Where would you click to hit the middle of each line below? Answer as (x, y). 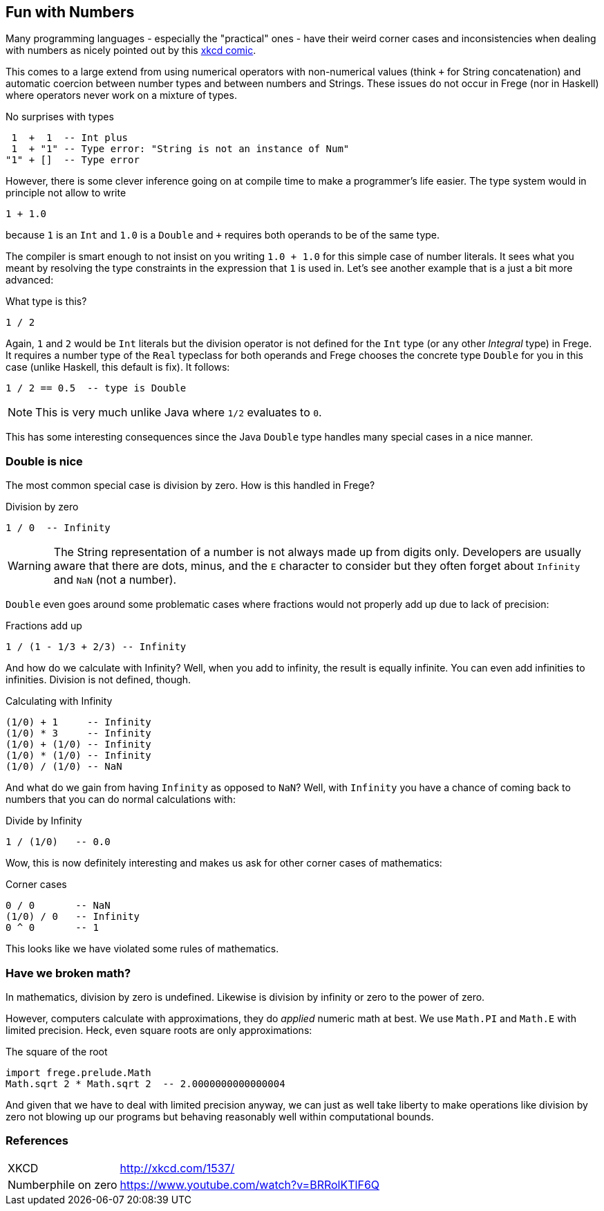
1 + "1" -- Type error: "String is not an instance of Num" (180, 149)
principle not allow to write (66, 193)
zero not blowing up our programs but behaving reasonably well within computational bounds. (220, 1116)
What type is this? (46, 302)
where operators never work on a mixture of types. (121, 95)
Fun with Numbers (70, 12)
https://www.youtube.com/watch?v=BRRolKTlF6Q (250, 1184)
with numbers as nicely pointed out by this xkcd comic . (131, 50)
